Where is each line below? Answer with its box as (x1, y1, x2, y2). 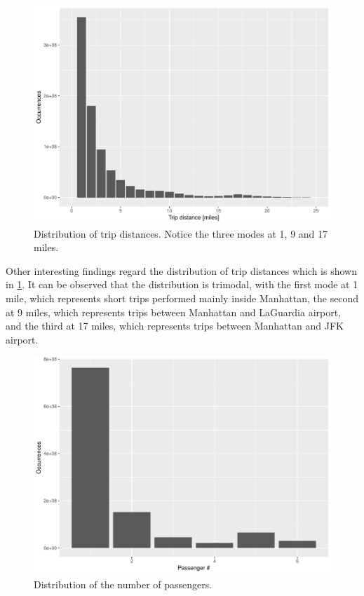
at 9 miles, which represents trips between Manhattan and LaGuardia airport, (6, 304, 342, 319)
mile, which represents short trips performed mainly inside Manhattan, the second (6, 290, 359, 305)
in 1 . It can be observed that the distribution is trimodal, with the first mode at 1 (6, 277, 358, 292)
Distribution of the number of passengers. (34, 576, 213, 591)
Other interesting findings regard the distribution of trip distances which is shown (6, 263, 357, 278)
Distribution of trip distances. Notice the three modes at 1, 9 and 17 (34, 226, 328, 241)
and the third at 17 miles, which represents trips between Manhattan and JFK (6, 318, 344, 333)
